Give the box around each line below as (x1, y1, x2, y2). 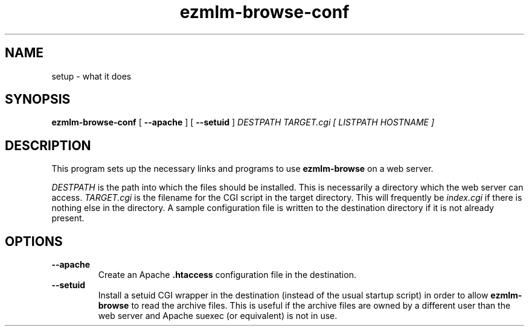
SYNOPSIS (5, 92, 71, 107)
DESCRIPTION (5, 137, 91, 153)
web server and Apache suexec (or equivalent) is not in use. (98, 311, 338, 321)
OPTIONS (5, 233, 63, 249)
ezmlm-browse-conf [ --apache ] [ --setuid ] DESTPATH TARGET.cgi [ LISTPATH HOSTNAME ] (51, 117, 435, 128)
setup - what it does (51, 71, 132, 81)
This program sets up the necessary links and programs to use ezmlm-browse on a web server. (51, 163, 434, 174)
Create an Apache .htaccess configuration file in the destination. (98, 270, 356, 280)
